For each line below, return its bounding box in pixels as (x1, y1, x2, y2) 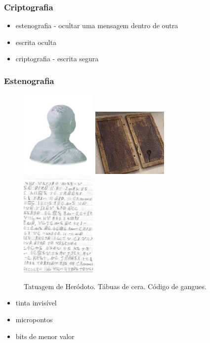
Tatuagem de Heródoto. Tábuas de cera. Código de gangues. (24, 281, 207, 291)
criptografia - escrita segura (15, 53, 99, 64)
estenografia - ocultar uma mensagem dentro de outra (15, 20, 178, 31)
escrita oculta (15, 37, 56, 47)
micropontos (15, 314, 53, 325)
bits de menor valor (15, 331, 75, 341)
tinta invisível (15, 298, 57, 308)
